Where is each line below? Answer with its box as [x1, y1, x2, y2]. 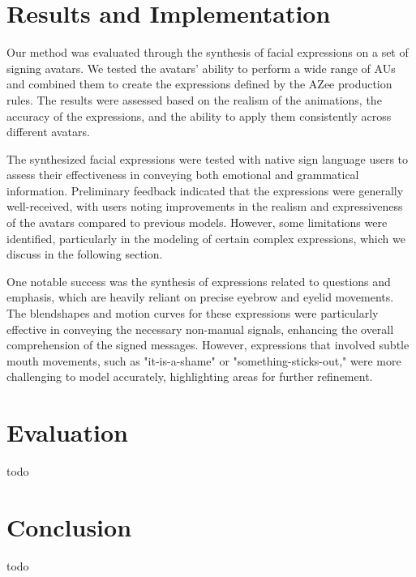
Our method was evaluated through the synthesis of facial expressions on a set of [6, 44, 409, 61]
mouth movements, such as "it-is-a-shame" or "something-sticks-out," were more [6, 352, 401, 369]
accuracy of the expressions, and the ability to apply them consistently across [6, 107, 392, 124]
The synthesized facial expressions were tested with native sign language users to [6, 150, 409, 167]
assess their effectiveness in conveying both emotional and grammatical [6, 166, 359, 183]
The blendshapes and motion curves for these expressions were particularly [6, 305, 379, 322]
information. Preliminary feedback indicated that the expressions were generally [6, 182, 404, 199]
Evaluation [6, 416, 128, 449]
